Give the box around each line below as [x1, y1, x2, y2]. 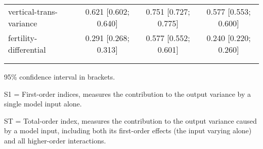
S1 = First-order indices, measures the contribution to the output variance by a [4, 88, 251, 99]
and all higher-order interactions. [4, 135, 106, 145]
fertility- [8, 32, 37, 44]
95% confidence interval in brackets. [4, 71, 115, 82]
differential [8, 44, 46, 55]
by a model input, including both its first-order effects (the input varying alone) [4, 125, 252, 136]
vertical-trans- [8, 6, 58, 17]
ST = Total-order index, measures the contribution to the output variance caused [4, 115, 257, 126]
